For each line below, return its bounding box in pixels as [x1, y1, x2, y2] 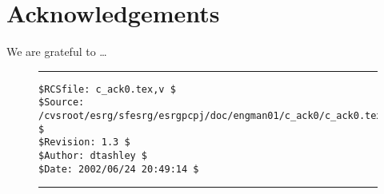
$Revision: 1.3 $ [38, 137, 130, 148]
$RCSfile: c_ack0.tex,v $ [38, 83, 176, 95]
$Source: [38, 97, 85, 109]
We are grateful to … [6, 43, 107, 60]
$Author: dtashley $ [38, 150, 148, 161]
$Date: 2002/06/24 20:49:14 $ [38, 163, 199, 175]
